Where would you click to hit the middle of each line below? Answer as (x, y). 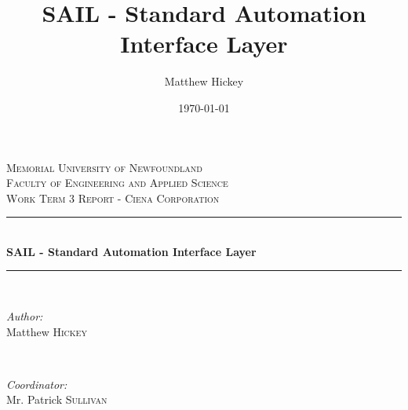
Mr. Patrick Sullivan (57, 399)
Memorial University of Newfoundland (104, 167)
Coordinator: (37, 384)
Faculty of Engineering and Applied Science (117, 183)
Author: (25, 316)
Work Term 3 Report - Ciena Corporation (113, 198)
